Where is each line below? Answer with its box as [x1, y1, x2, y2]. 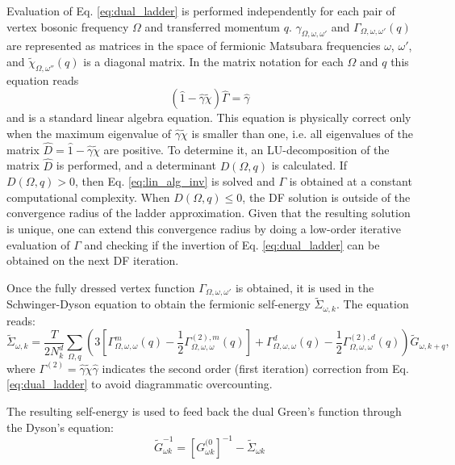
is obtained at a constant [289, 173, 412, 190]
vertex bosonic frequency [6, 18, 129, 35]
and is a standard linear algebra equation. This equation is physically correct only [6, 109, 411, 126]
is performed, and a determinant [56, 157, 216, 174]
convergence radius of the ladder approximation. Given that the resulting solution [6, 204, 411, 221]
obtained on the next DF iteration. [6, 252, 179, 269]
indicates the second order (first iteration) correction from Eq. [102, 359, 409, 376]
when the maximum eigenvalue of [6, 124, 172, 141]
